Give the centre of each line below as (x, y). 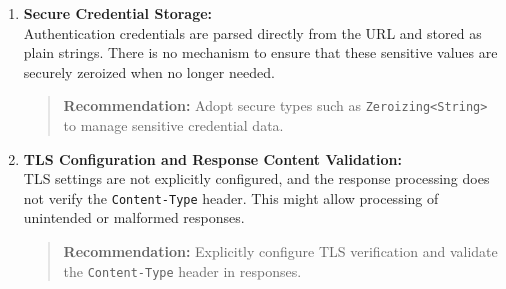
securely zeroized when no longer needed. (149, 71)
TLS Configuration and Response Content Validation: (212, 158)
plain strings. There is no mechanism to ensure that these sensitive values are (260, 52)
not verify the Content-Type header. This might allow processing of (231, 197)
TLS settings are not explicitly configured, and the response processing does (256, 178)
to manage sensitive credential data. (173, 125)
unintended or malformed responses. (134, 217)
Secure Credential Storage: (118, 13)
